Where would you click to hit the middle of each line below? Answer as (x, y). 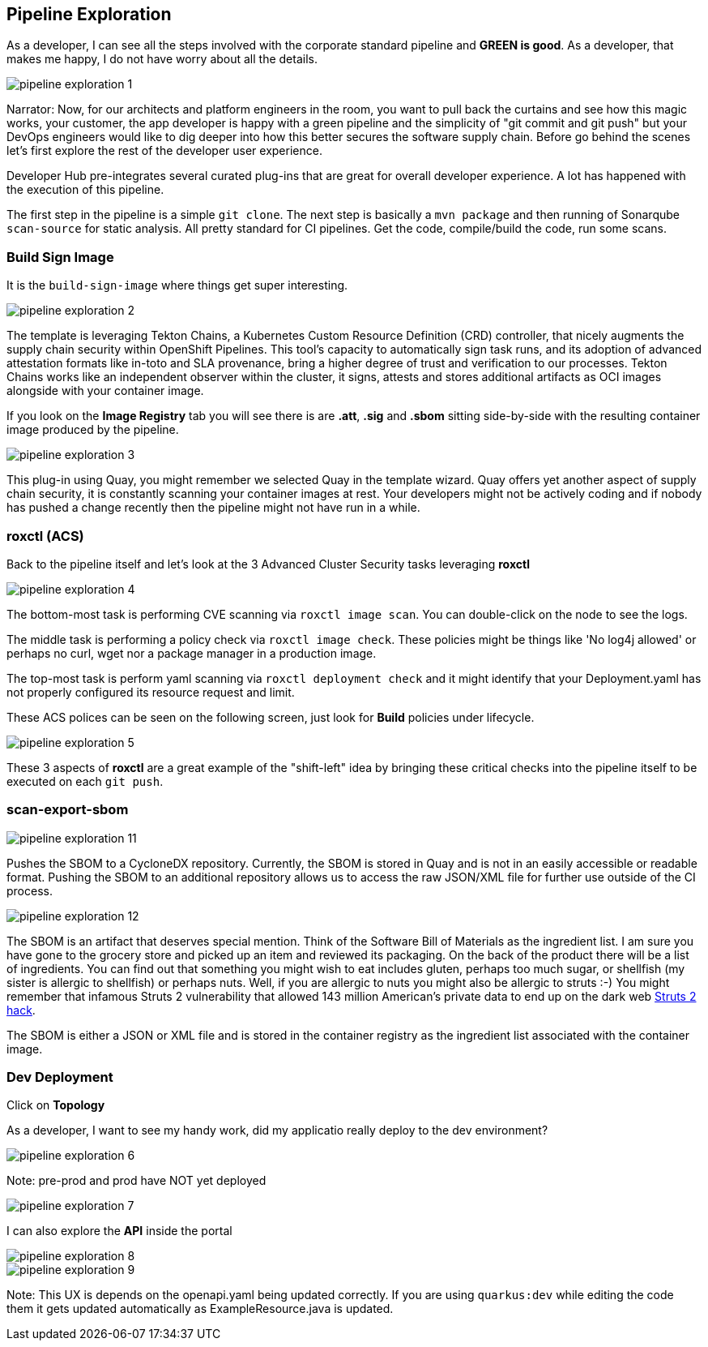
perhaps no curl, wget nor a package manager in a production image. (192, 653)
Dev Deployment (60, 1077)
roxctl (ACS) (45, 536)
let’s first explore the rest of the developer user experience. (164, 151)
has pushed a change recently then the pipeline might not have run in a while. (213, 508)
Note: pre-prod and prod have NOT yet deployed (136, 1181)
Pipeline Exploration (89, 14)
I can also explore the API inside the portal (119, 1231)
